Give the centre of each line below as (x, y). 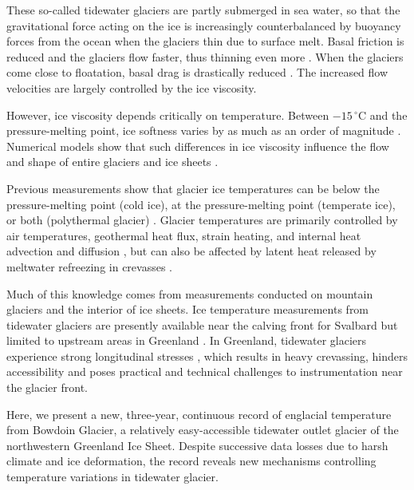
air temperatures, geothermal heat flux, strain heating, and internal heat (184, 235)
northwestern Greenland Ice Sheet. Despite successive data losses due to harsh (197, 445)
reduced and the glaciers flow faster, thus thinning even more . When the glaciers (205, 56)
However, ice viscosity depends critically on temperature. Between (168, 115)
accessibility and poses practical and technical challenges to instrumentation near (205, 371)
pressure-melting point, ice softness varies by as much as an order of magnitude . (204, 130)
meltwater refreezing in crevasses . (90, 266)
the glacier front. (47, 387)
